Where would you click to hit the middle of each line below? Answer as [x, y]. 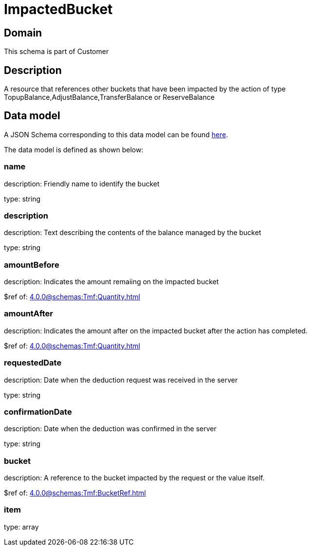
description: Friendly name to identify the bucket [82, 183]
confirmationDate [38, 412]
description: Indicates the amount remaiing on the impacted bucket [111, 282]
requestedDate [33, 363]
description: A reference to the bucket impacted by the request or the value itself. [134, 478]
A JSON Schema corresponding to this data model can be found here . [116, 134]
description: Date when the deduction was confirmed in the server [110, 429]
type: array [21, 527]
